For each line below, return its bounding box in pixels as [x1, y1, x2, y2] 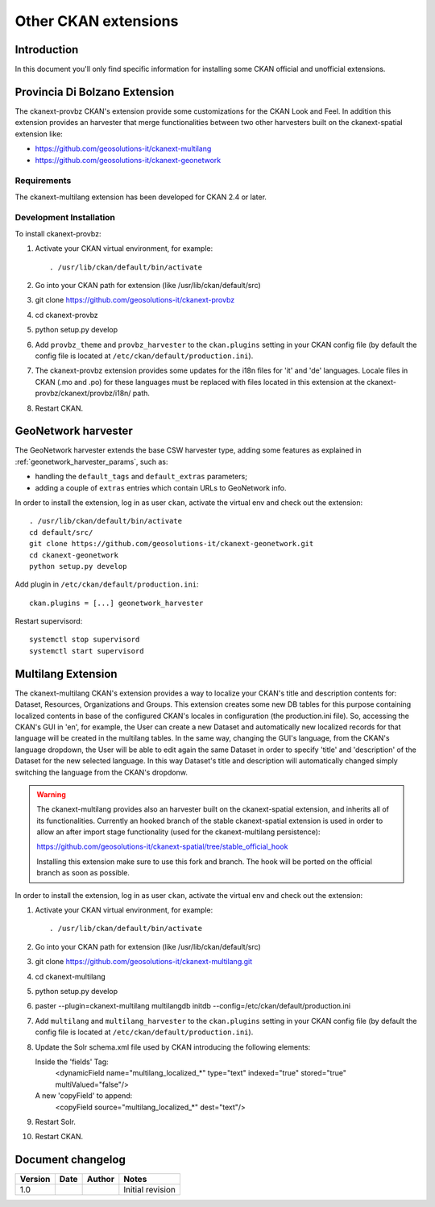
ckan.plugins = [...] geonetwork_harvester [29, 598, 204, 608]
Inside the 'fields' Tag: [35, 1057, 109, 1067]
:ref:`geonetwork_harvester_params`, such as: [14, 457, 168, 466]
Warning [36, 789, 66, 799]
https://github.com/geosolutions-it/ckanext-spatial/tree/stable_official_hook [36, 842, 288, 851]
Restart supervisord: [14, 616, 83, 626]
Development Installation [14, 212, 116, 223]
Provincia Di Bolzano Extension [14, 85, 175, 98]
